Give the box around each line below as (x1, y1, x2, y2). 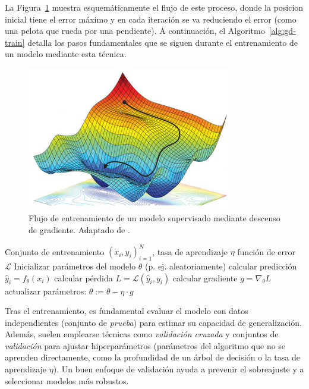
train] (5, 36, 25, 48)
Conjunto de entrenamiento (5, 245, 105, 258)
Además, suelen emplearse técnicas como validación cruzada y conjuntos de (5, 328, 279, 340)
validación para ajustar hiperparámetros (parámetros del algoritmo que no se (5, 339, 286, 352)
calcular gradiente (172, 271, 238, 284)
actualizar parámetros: (5, 284, 87, 297)
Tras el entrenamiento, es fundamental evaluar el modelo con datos (5, 305, 248, 317)
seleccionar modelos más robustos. (5, 374, 129, 387)
